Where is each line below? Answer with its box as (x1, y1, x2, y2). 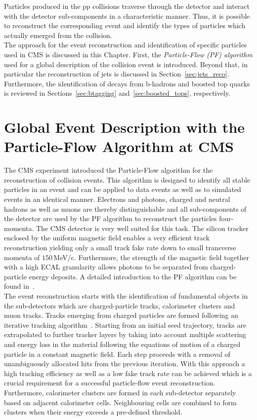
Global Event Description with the (4, 117, 245, 137)
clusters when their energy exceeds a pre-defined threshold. (4, 407, 182, 417)
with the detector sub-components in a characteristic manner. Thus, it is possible (4, 10, 250, 21)
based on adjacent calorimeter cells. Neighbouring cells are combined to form (4, 397, 237, 407)
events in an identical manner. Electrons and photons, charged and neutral (4, 194, 230, 204)
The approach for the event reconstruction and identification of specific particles (4, 39, 247, 50)
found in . (4, 281, 35, 291)
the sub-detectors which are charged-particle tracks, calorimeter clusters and (4, 300, 235, 310)
